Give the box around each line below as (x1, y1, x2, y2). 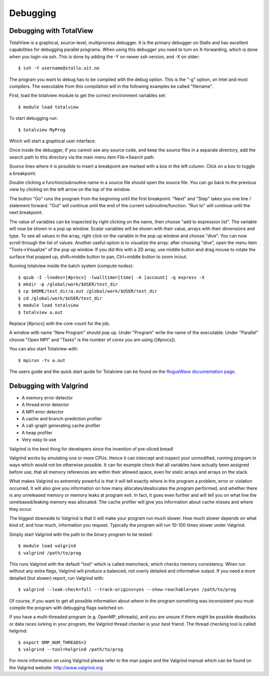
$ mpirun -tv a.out (18, 357, 66, 363)
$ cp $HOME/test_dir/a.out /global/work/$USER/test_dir (18, 289, 157, 294)
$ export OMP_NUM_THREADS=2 (18, 640, 87, 645)
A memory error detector (21, 394, 73, 400)
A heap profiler (21, 429, 52, 435)
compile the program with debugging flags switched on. (9, 605, 125, 611)
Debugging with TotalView (9, 26, 94, 35)
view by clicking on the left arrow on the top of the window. (9, 186, 131, 192)
